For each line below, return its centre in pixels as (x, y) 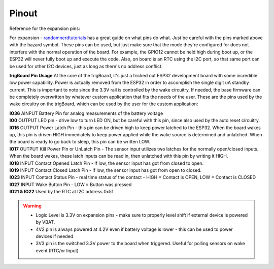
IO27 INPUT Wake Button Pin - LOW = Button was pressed (71, 184)
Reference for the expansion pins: (45, 28)
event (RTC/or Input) (57, 250)
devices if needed (55, 236)
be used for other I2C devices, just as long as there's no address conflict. (86, 66)
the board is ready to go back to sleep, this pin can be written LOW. (80, 142)
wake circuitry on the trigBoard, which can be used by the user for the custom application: (104, 104)
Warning (32, 205)
